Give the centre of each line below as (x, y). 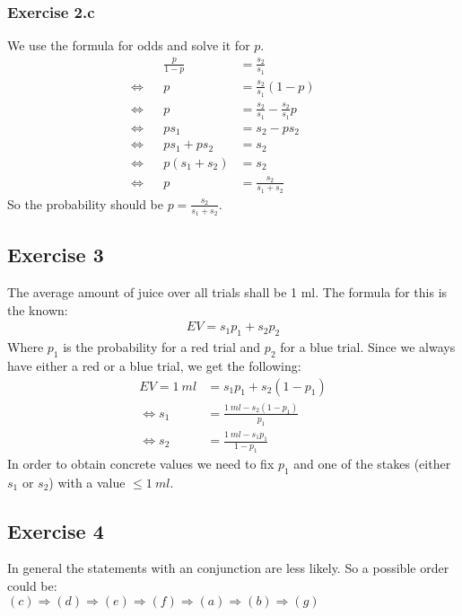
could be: (32, 586)
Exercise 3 (56, 255)
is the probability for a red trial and (162, 347)
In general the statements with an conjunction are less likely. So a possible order (228, 568)
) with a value (87, 482)
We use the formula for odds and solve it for (129, 45)
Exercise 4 (56, 530)
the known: (38, 309)
